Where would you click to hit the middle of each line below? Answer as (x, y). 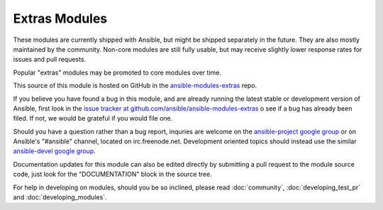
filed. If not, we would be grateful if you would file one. (93, 118)
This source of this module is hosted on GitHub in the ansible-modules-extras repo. (135, 86)
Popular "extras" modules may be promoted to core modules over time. (117, 72)
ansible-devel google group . (54, 151)
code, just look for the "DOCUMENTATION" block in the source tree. (112, 175)
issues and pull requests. (50, 60)
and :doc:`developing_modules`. (60, 197)
